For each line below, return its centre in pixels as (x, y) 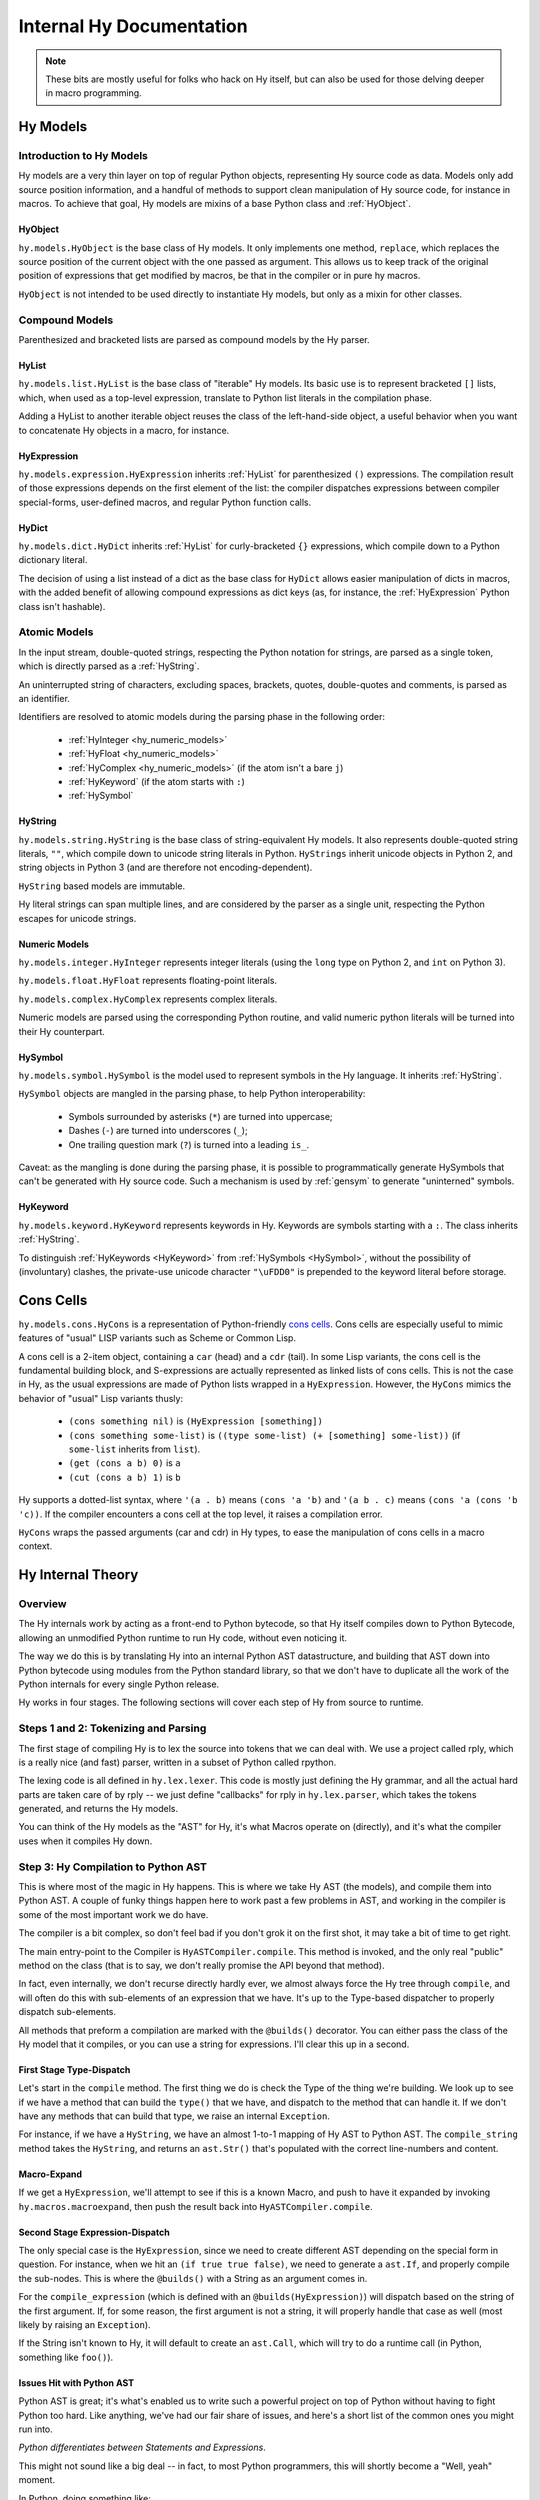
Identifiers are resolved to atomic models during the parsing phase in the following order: (201, 717)
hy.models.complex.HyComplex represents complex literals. (148, 999)
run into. (36, 2429)
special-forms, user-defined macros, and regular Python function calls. (165, 502)
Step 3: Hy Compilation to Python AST (112, 1867)
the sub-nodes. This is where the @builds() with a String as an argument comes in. (193, 2278)
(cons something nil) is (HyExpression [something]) (196, 1421)
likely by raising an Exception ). (84, 2324)
